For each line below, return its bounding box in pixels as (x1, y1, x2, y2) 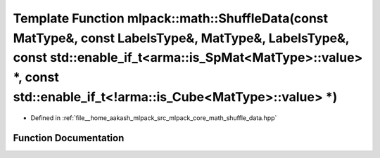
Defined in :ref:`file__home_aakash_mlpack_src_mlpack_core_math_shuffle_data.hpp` (30, 113, 277, 122)
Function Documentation (13, 132, 125, 144)
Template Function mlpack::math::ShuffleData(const (13, 11, 329, 26)
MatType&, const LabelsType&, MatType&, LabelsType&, (13, 30, 350, 46)
